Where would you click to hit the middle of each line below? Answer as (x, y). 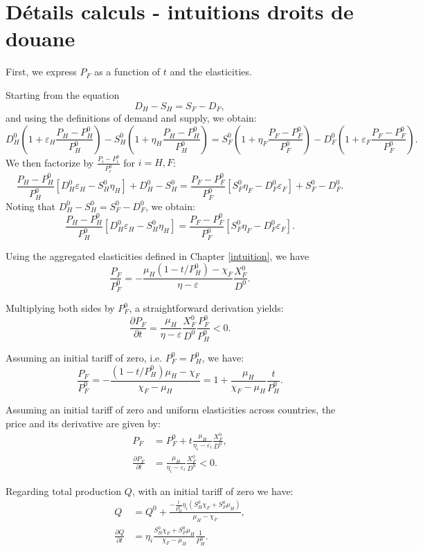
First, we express (41, 72)
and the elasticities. (211, 72)
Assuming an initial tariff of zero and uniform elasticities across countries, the (171, 410)
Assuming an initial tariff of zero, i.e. (84, 357)
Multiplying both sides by (60, 308)
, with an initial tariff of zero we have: (213, 491)
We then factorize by (50, 162)
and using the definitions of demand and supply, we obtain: (131, 117)
